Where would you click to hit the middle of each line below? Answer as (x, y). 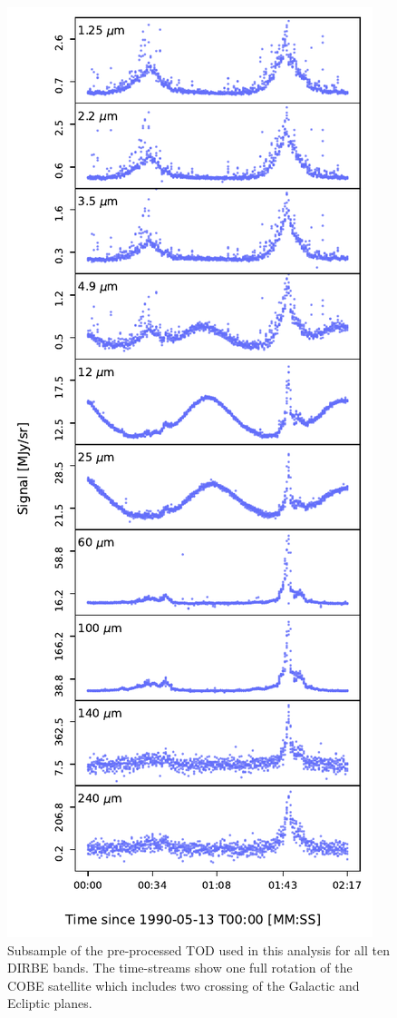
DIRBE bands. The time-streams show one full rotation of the (180, 968)
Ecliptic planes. (50, 1003)
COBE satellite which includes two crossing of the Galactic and (184, 985)
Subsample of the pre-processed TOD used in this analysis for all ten (199, 949)
